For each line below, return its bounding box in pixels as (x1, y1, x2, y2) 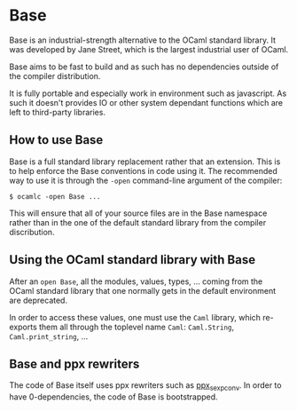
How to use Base (9, 132, 104, 147)
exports (9, 321, 37, 332)
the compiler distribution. (9, 70, 101, 81)
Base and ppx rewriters (9, 356, 140, 371)
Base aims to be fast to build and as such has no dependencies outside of (9, 61, 279, 72)
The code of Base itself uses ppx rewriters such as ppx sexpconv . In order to (9, 380, 282, 393)
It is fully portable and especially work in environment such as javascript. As (9, 88, 287, 99)
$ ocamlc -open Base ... (9, 192, 101, 201)
